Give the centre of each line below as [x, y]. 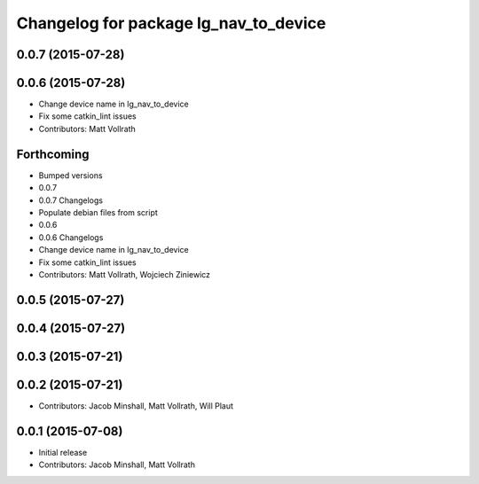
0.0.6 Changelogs [71, 237]
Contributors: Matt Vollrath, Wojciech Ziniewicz [125, 274]
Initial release [63, 452]
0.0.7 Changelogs [71, 200]
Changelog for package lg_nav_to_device [171, 23]
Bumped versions [71, 175]
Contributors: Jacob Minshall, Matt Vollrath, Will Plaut [136, 406]
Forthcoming [53, 154]
